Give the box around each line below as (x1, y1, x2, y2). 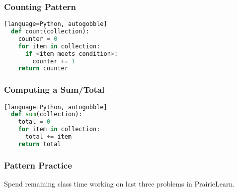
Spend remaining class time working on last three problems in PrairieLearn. (4, 179, 235, 189)
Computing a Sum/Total (4, 83, 105, 96)
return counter (18, 65, 68, 72)
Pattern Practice (4, 159, 72, 171)
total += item (25, 133, 72, 141)
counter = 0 (18, 35, 58, 42)
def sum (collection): (11, 111, 82, 118)
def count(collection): (11, 28, 89, 35)
